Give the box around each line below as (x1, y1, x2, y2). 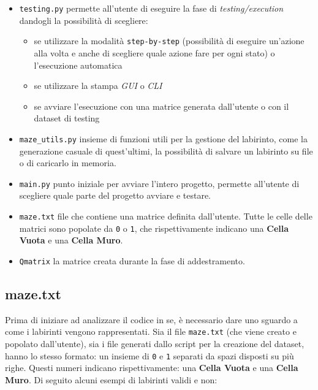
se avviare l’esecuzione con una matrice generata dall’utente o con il (34, 99, 289, 112)
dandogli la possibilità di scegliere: (19, 13, 148, 26)
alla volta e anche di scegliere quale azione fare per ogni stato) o (34, 46, 275, 59)
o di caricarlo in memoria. (19, 156, 116, 169)
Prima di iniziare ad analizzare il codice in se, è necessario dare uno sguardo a (5, 313, 298, 326)
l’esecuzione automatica (34, 58, 123, 71)
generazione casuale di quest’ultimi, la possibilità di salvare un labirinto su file (19, 144, 313, 157)
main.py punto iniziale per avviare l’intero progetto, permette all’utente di (19, 177, 300, 189)
